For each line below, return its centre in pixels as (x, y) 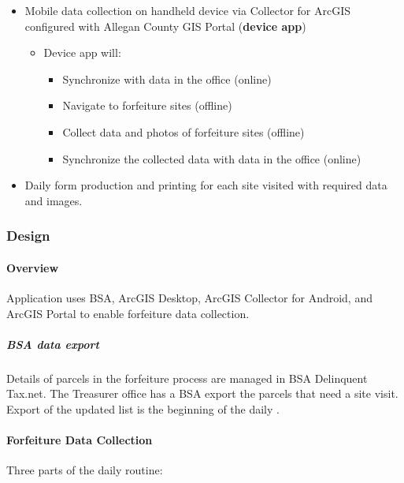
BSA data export (53, 344)
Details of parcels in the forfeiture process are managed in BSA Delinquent (187, 378)
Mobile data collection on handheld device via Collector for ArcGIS (188, 10)
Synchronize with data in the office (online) (167, 79)
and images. (54, 200)
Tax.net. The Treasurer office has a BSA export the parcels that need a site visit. (202, 393)
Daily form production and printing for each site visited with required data (206, 185)
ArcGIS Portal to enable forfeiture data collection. (128, 313)
